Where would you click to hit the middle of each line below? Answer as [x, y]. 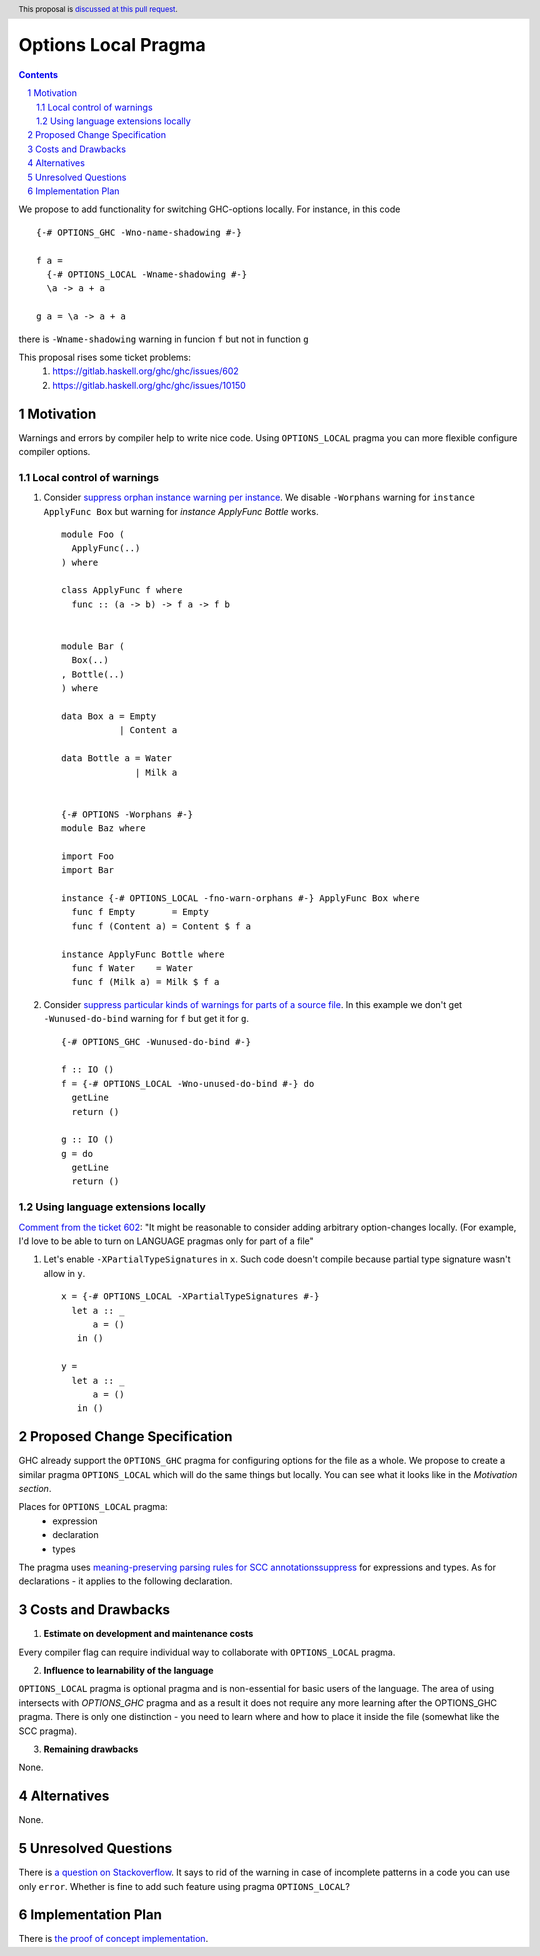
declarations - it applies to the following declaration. [125, 1581]
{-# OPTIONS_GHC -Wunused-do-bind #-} [156, 1041]
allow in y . [64, 1273]
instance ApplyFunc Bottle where [143, 954]
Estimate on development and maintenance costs [148, 1634]
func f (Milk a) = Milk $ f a [145, 982]
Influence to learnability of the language [128, 1671]
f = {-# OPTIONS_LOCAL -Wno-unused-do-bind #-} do [188, 1083]
